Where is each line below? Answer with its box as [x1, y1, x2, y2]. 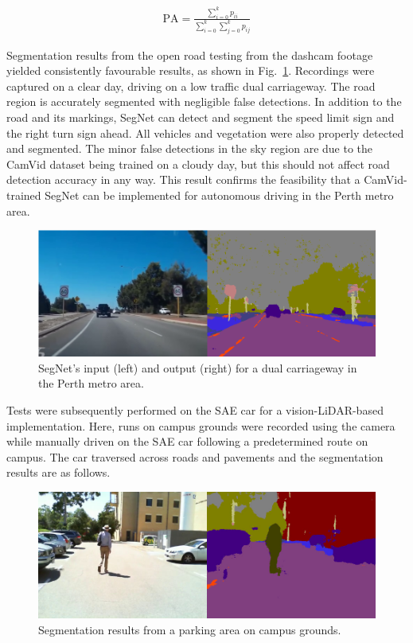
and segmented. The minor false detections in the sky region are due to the [6, 140, 373, 157]
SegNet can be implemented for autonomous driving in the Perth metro [45, 187, 394, 204]
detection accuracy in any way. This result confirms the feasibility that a [6, 171, 360, 188]
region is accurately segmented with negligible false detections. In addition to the [6, 93, 402, 110]
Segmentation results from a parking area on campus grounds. [38, 621, 341, 637]
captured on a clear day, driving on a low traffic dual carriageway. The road [6, 77, 376, 94]
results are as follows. [6, 464, 111, 481]
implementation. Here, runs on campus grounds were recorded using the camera [6, 417, 395, 434]
